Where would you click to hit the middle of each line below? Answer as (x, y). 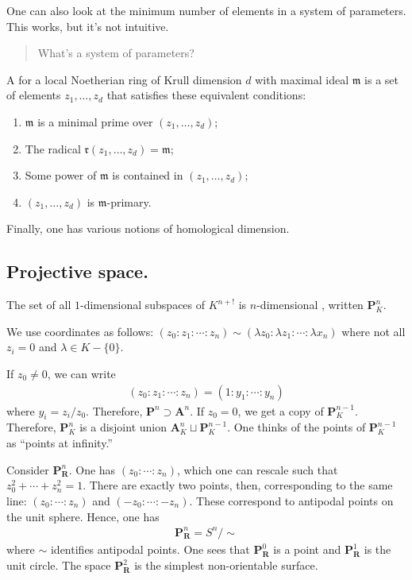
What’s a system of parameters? (116, 53)
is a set (382, 79)
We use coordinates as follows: (80, 331)
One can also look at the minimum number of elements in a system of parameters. (206, 10)
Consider (28, 469)
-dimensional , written (310, 305)
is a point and (307, 549)
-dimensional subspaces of (143, 305)
